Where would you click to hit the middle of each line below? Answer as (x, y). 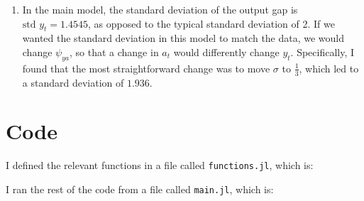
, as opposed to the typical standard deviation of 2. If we (211, 23)
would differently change (226, 51)
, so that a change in (114, 51)
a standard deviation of (73, 82)
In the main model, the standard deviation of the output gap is (160, 9)
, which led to (329, 68)
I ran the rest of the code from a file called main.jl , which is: (140, 189)
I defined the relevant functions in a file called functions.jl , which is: (160, 165)
